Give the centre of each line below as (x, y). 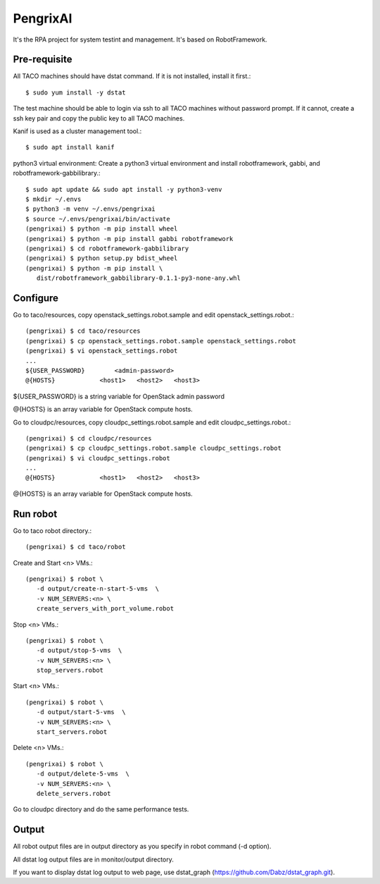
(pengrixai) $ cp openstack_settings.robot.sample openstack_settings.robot (161, 341)
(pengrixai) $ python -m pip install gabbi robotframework (129, 239)
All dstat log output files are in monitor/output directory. (93, 859)
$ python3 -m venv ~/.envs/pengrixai (91, 209)
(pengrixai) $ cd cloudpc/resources (89, 438)
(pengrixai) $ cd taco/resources (83, 331)
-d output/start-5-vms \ (81, 712)
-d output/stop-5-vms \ (79, 651)
